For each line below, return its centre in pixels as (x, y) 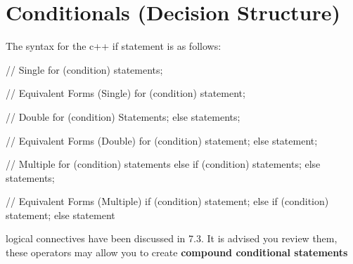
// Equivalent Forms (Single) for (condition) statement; (126, 93)
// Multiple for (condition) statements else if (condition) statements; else (163, 164)
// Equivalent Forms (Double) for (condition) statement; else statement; (162, 140)
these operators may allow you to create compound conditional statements (177, 252)
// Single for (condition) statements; (84, 69)
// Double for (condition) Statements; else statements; (123, 116)
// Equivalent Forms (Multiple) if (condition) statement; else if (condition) (167, 201)
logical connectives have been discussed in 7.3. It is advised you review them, (172, 238)
